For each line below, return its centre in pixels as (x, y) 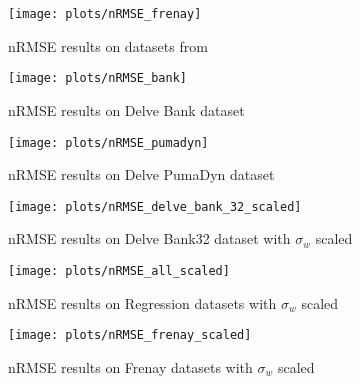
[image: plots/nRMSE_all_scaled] (119, 271)
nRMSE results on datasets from (108, 45)
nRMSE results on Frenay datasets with (130, 366)
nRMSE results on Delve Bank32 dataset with (149, 238)
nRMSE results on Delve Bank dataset (126, 109)
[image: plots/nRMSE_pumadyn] (108, 142)
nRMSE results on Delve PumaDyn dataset (141, 174)
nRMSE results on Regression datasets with (142, 302)
